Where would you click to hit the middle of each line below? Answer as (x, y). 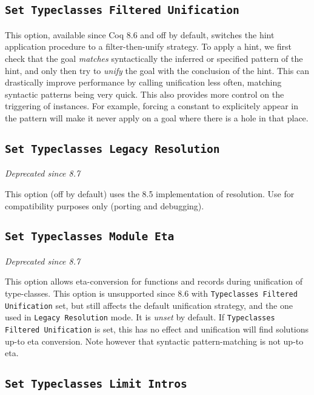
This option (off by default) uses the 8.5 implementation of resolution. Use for (150, 193)
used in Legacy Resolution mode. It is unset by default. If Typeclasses (140, 317)
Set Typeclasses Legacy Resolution (112, 149)
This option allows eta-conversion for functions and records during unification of (154, 281)
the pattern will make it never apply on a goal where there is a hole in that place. (157, 117)
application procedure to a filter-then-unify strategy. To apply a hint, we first (148, 46)
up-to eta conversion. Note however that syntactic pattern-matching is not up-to (154, 341)
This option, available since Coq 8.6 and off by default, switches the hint (140, 34)
